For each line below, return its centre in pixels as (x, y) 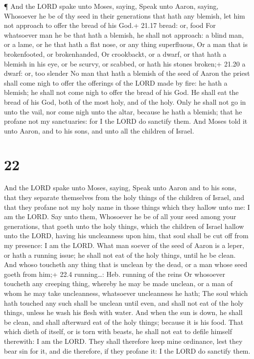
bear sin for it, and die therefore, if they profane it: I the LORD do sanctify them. (127, 350)
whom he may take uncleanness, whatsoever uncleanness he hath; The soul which (126, 293)
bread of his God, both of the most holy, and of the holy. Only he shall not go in (125, 101)
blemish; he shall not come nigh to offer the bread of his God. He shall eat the (121, 92)
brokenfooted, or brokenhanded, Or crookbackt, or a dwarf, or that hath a (115, 54)
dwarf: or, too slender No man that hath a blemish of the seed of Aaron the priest (127, 73)
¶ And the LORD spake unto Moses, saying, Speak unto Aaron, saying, (111, 6)
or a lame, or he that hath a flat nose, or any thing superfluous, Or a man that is (126, 44)
